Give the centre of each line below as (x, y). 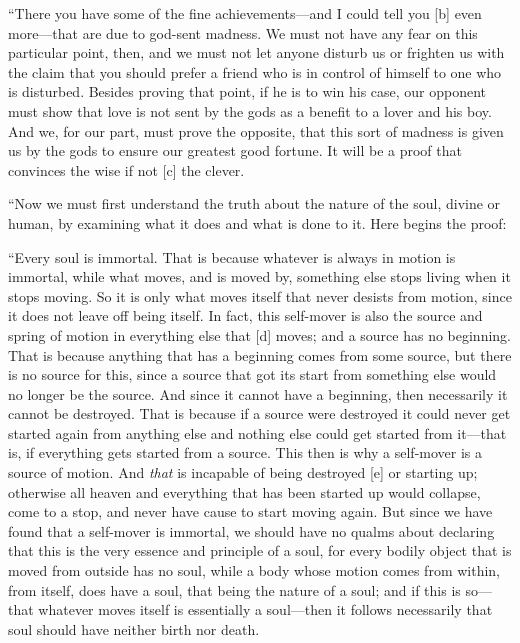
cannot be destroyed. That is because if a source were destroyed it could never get (259, 413)
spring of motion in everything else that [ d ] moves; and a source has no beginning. (260, 334)
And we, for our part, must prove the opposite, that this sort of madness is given (256, 130)
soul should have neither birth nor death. (134, 628)
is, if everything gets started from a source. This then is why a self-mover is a (245, 452)
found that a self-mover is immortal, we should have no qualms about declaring (251, 530)
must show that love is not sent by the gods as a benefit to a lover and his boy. (250, 110)
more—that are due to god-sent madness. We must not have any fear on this (243, 32)
